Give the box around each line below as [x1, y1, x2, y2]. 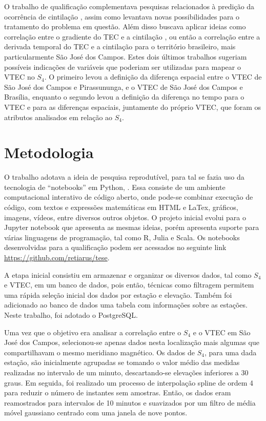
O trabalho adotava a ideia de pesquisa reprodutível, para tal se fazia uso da [4, 171, 244, 182]
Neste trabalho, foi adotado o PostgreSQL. [4, 309, 138, 320]
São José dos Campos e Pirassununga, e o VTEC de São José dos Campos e [4, 81, 243, 92]
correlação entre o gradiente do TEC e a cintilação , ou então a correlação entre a [4, 31, 260, 42]
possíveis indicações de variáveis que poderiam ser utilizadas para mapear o [4, 61, 241, 72]
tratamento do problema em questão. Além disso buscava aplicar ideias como [4, 21, 246, 32]
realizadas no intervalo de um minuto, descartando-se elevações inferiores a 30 [4, 367, 249, 377]
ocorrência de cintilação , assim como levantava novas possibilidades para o [4, 11, 240, 22]
